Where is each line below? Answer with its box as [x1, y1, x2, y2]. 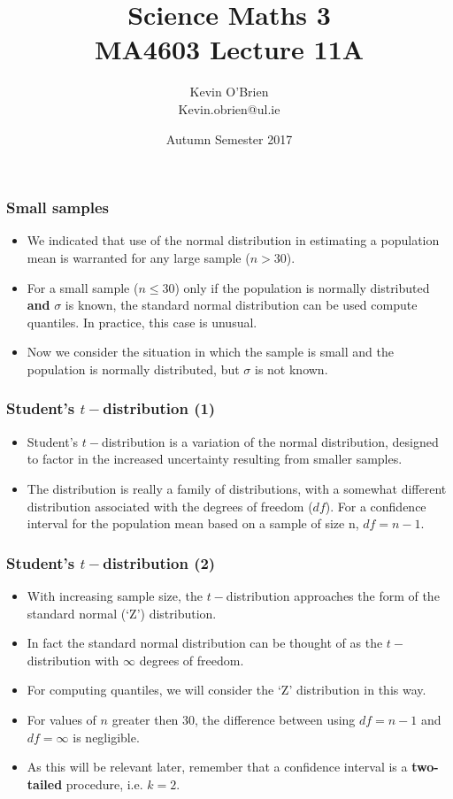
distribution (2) [103, 551, 216, 573]
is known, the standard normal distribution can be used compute [65, 296, 418, 314]
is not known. [254, 359, 328, 378]
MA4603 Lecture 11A [94, 31, 365, 67]
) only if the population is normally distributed [174, 278, 430, 296]
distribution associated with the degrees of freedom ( [27, 496, 313, 515]
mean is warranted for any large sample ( [27, 248, 250, 266]
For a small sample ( [27, 278, 139, 296]
